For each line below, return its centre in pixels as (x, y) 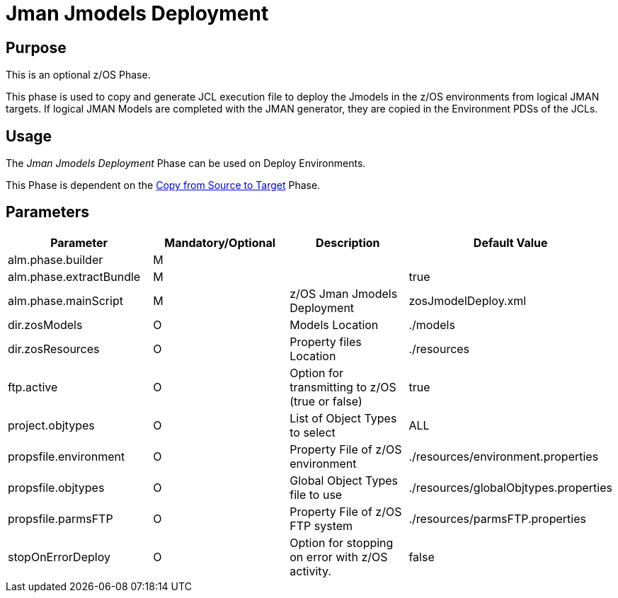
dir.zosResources (54, 349)
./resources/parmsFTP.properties (497, 518)
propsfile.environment (67, 456)
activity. (310, 571)
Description (348, 242)
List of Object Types (343, 418)
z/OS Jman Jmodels (344, 293)
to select (313, 432)
